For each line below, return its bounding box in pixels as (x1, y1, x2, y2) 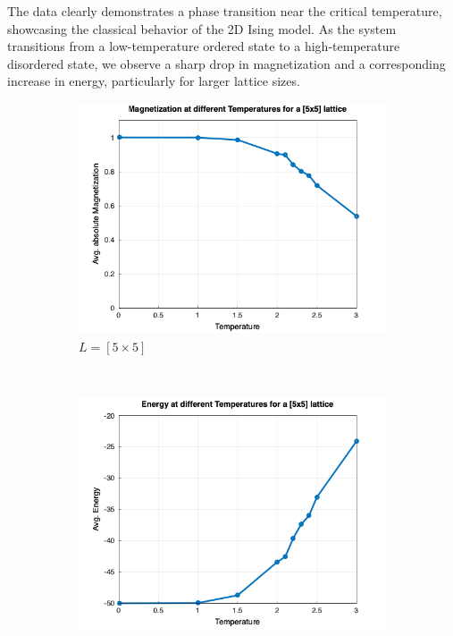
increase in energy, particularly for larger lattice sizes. (7, 72, 300, 90)
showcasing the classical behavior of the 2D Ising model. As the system (7, 19, 397, 38)
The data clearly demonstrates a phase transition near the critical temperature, (7, 2, 442, 20)
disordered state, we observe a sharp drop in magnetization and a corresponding (7, 54, 446, 72)
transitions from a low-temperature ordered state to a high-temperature (7, 37, 400, 55)
